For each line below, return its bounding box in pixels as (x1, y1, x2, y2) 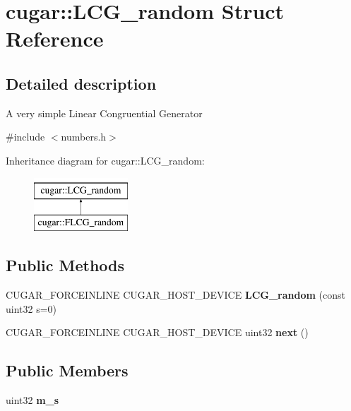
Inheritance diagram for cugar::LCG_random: (6, 153, 205, 167)
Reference (6, 24, 104, 53)
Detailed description (6, 72, 157, 94)
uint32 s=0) (6, 301, 57, 316)
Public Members (6, 359, 129, 381)
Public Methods (6, 254, 125, 276)
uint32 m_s (6, 392, 59, 407)
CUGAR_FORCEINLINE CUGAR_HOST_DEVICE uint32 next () (6, 325, 309, 340)
